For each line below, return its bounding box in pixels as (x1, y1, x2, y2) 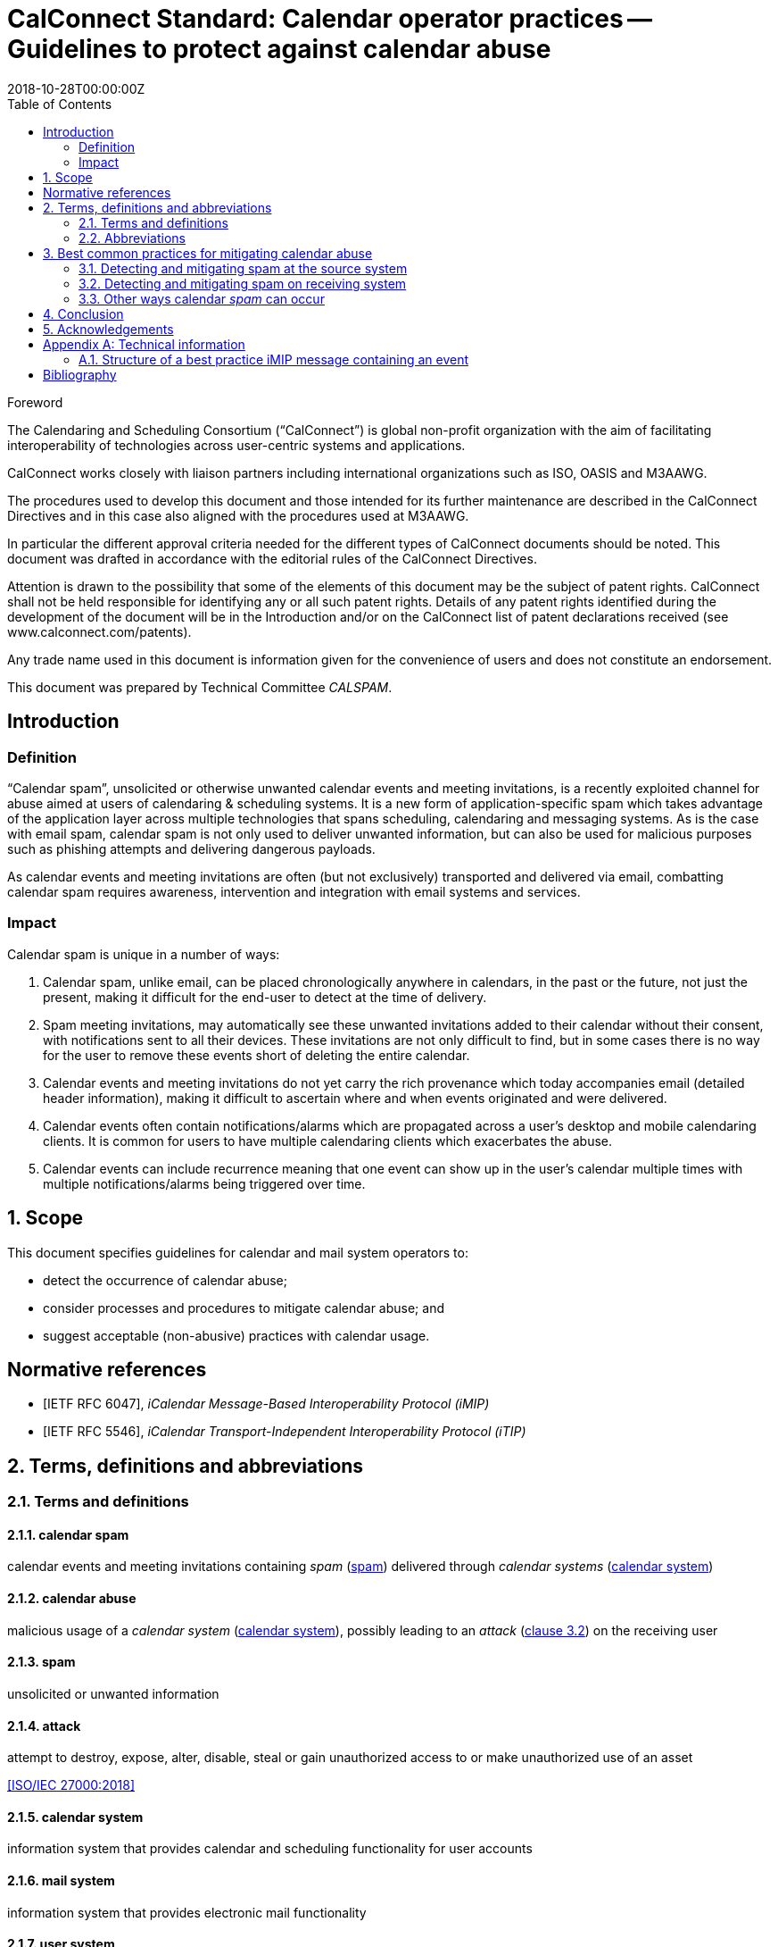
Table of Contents (7, 96, 112, 112)
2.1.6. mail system (7, 1872, 115, 1888)
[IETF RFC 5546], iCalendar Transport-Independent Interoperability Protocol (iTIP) (43, 1424, 526, 1440)
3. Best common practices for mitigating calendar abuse (43, 245, 373, 261)
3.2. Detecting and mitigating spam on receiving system (79, 275, 407, 291)
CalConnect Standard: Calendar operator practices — (7, 4, 653, 34)
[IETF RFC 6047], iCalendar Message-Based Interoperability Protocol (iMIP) (43, 1396, 490, 1412)
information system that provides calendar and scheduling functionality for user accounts (7, 1841, 533, 1857)
